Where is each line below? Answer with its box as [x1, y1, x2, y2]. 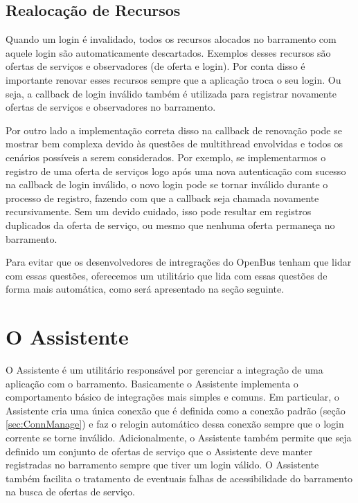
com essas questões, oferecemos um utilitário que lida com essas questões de [6, 268, 328, 282]
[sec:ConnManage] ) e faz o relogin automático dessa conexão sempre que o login [6, 417, 344, 431]
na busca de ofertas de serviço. [6, 484, 135, 499]
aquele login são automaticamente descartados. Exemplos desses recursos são [6, 45, 331, 60]
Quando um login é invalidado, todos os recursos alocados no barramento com [6, 32, 337, 46]
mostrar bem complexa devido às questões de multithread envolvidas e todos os [6, 136, 343, 151]
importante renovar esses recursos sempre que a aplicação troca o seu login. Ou [6, 72, 341, 86]
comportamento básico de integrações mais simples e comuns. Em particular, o [6, 390, 339, 404]
